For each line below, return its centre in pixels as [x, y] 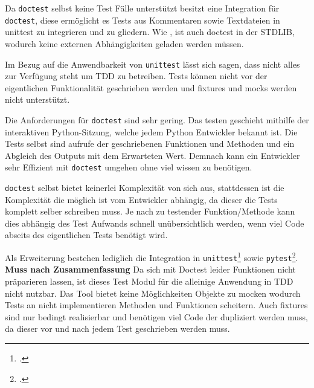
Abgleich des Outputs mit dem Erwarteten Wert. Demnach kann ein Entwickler [152, 155]
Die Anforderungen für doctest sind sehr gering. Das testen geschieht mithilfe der [157, 119]
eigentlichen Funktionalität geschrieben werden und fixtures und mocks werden [151, 87]
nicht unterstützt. [37, 99]
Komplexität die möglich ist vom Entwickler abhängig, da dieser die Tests [141, 199]
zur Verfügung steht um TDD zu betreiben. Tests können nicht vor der [136, 76]
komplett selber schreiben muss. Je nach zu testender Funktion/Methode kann [150, 211]
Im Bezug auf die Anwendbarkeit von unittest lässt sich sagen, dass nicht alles [152, 64]
